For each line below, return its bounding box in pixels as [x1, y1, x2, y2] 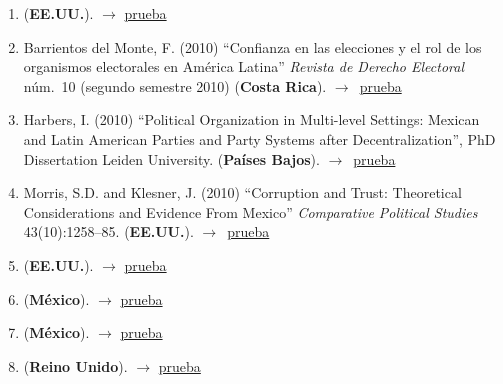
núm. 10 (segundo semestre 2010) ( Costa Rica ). [23, 75, 327, 96]
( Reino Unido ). [23, 355, 128, 376]
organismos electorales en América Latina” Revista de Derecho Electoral [23, 56, 465, 77]
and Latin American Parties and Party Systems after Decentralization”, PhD [23, 128, 496, 149]
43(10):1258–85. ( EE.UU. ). [23, 221, 194, 242]
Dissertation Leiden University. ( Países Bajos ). [23, 148, 320, 169]
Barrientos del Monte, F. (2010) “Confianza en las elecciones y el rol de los [23, 36, 482, 57]
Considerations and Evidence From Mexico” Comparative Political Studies [23, 201, 478, 222]
